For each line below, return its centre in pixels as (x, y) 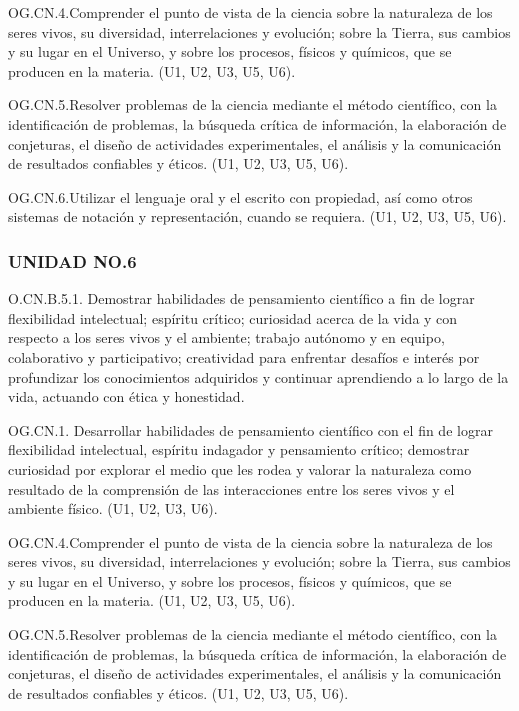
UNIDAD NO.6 (72, 260)
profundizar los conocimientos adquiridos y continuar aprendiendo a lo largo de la (258, 376)
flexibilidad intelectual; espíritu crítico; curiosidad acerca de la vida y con (233, 317)
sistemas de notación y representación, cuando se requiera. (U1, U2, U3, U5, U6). (257, 216)
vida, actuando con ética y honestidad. (126, 396)
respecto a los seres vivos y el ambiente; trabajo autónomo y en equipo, (226, 337)
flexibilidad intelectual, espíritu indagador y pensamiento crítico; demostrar (239, 449)
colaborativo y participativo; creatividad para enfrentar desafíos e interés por (244, 356)
